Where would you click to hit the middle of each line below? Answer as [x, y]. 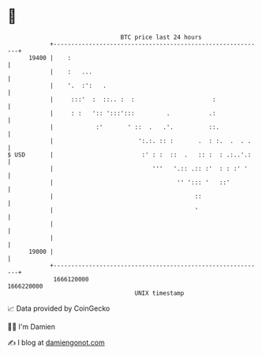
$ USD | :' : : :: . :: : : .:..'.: [129, 155]
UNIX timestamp [159, 293]
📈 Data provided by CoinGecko [59, 308]
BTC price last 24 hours [161, 37]
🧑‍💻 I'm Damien [32, 327]
